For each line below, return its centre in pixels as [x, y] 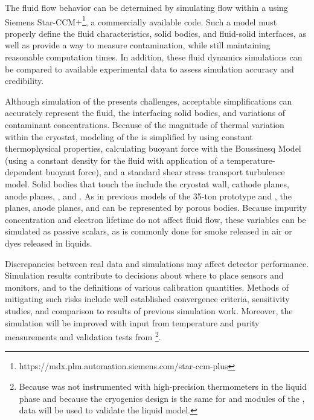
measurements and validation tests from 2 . [83, 336]
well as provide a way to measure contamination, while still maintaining [138, 45]
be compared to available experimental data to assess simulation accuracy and [149, 69]
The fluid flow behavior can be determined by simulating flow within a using [146, 7]
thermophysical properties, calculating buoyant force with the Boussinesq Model [153, 148]
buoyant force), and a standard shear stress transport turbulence [165, 172]
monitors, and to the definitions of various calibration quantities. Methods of [147, 287]
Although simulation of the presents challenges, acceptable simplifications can [149, 101]
